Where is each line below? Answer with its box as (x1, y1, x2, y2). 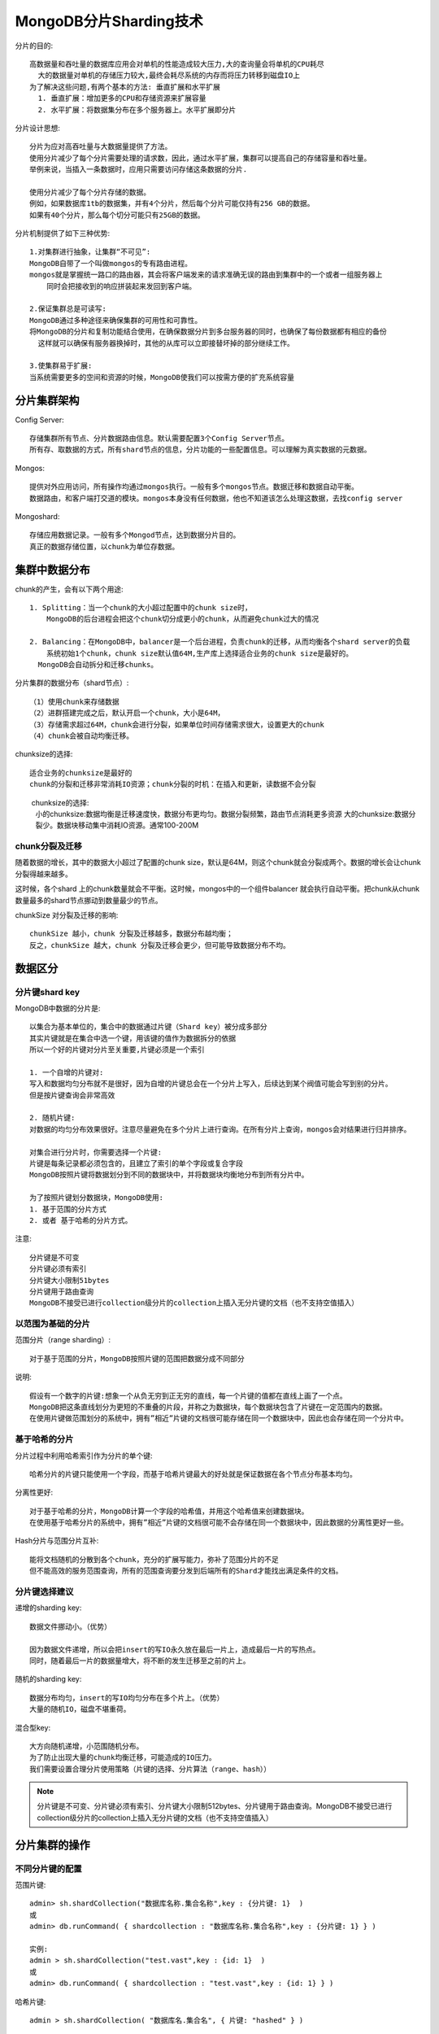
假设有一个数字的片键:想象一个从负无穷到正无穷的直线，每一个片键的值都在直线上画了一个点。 (29, 1391, 347, 1400)
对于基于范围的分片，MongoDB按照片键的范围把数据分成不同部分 (29, 1354, 245, 1363)
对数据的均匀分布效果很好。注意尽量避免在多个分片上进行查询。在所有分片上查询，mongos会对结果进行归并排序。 (29, 1124, 411, 1134)
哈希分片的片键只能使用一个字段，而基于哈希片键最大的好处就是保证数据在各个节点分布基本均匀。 (29, 1469, 357, 1478)
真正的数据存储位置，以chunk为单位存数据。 (29, 542, 180, 551)
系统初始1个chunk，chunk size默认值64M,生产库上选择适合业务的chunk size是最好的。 (46, 648, 354, 658)
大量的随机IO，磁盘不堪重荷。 (29, 1704, 131, 1714)
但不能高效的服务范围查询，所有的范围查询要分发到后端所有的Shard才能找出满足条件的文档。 (29, 1566, 343, 1576)
